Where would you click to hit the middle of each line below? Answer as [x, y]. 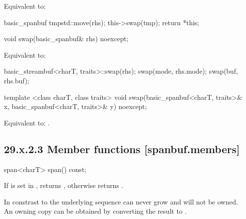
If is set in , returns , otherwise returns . [64, 185]
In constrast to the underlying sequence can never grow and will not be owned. [121, 201]
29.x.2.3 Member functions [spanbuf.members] [122, 149]
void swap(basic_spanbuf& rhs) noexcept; [66, 39]
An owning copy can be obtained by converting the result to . [95, 211]
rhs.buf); [17, 80]
